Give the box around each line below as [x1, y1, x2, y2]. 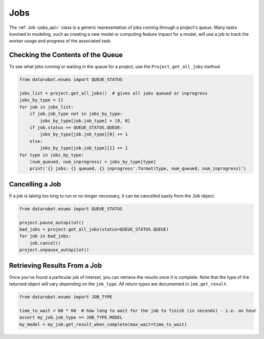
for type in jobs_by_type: [19, 152, 84, 158]
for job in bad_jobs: [19, 233, 71, 239]
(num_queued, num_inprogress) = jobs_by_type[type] [29, 159, 156, 164]
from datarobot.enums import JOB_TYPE [19, 294, 112, 299]
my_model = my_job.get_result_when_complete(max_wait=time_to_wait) [19, 321, 187, 327]
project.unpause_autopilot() [19, 247, 89, 253]
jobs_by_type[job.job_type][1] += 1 [40, 145, 128, 151]
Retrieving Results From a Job [9, 261, 102, 270]
